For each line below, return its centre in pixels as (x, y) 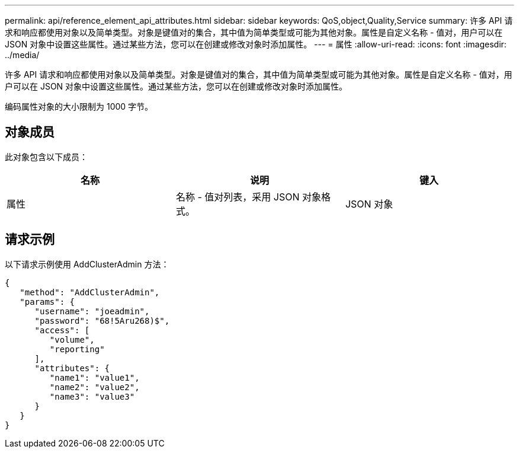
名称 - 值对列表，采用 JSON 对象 (249, 197)
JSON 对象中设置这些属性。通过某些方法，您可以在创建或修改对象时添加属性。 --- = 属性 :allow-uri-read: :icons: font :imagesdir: (256, 44)
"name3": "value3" (92, 396)
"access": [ (62, 330)
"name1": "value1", (94, 377)
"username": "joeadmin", (92, 311)
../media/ (22, 55)
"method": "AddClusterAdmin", (90, 292)
